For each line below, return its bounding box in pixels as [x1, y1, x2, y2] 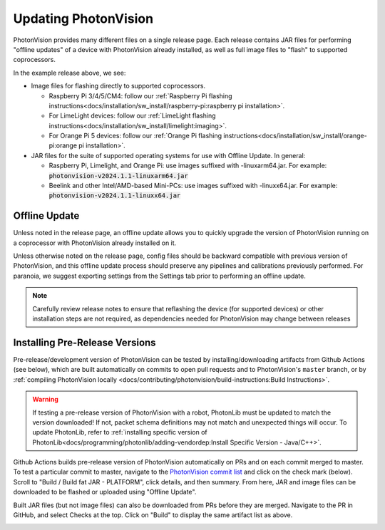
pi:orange [48, 141, 78, 150]
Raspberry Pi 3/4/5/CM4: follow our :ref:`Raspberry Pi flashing [48, 91, 232, 100]
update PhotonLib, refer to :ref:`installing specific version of [32, 428, 208, 437]
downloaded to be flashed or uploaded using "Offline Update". [13, 488, 197, 497]
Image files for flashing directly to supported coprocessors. [31, 82, 206, 90]
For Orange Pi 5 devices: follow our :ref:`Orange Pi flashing [48, 132, 222, 140]
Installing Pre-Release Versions [13, 336, 156, 348]
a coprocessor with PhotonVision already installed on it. [13, 239, 177, 247]
